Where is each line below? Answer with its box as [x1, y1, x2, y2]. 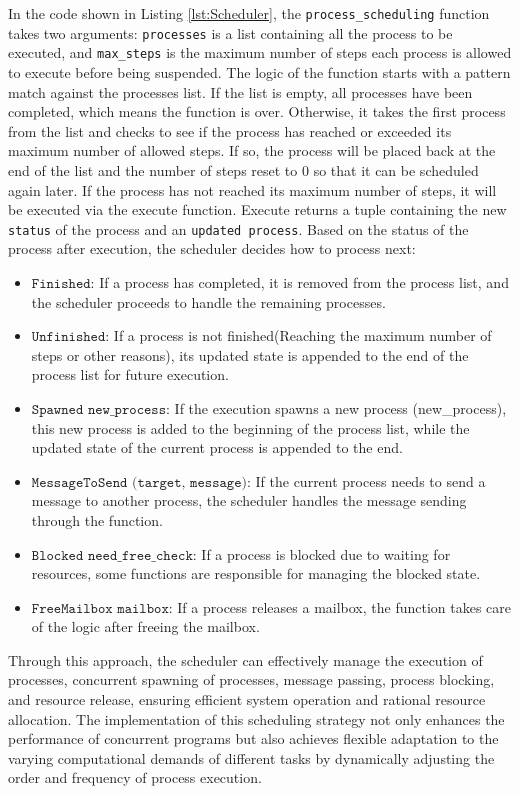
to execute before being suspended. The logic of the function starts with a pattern [8, 61, 511, 82]
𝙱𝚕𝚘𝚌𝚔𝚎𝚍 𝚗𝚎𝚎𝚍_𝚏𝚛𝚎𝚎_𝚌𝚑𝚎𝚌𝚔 [31, 548, 193, 563]
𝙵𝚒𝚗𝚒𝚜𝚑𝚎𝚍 [31, 276, 91, 291]
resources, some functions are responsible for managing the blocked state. [31, 563, 481, 584]
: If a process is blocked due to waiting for [192, 543, 451, 564]
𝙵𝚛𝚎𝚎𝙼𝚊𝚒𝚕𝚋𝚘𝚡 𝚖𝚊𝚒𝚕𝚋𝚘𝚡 [31, 601, 169, 616]
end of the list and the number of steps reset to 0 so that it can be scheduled [8, 159, 479, 180]
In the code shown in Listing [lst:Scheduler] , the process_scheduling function [8, 3, 490, 23]
